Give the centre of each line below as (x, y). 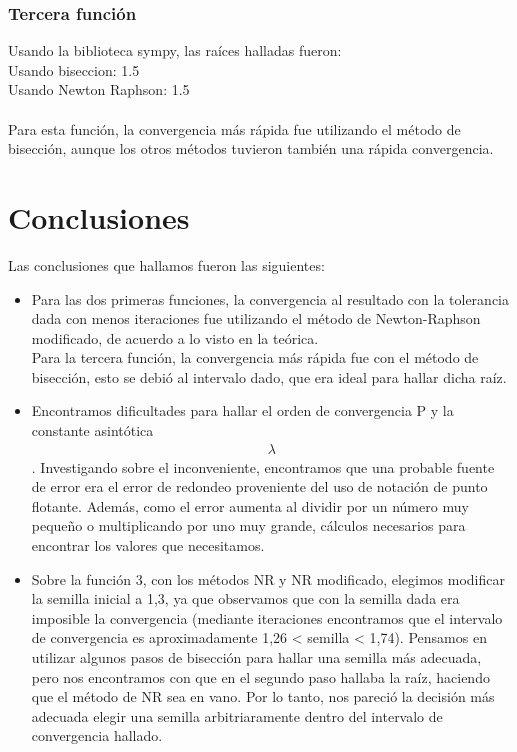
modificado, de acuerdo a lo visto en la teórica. (175, 337)
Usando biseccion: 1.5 (74, 69)
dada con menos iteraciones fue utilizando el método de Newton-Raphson (256, 318)
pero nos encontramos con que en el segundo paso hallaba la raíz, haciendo (260, 676)
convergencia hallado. (97, 735)
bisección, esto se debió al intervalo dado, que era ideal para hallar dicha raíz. (269, 376)
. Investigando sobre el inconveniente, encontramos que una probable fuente (263, 466)
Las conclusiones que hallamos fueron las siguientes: (166, 264)
